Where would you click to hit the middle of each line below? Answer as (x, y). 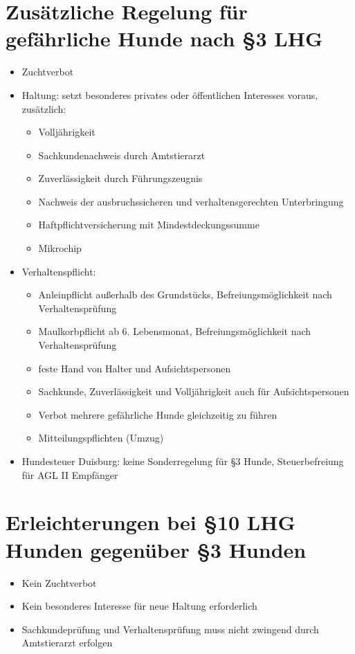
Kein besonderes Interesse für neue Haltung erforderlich (139, 606)
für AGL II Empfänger (70, 474)
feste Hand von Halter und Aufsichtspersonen (135, 368)
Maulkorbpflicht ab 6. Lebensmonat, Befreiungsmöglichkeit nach (175, 331)
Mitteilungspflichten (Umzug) (101, 438)
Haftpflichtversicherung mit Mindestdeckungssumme (149, 225)
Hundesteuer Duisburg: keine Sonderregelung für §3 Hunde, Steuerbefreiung (183, 461)
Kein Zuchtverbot (59, 582)
